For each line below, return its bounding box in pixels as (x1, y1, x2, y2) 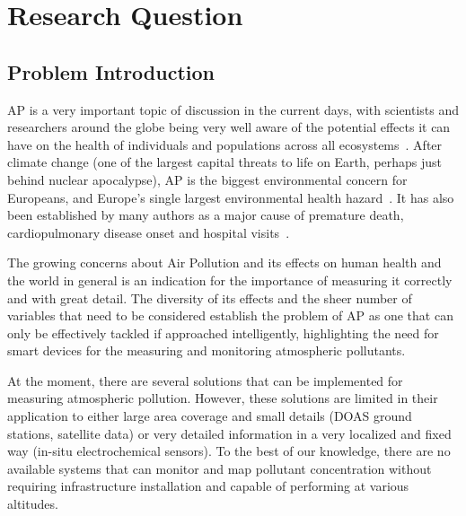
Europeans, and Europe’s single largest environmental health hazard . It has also (7, 188, 454, 206)
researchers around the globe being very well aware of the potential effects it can (7, 118, 451, 136)
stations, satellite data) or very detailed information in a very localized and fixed (7, 424, 452, 442)
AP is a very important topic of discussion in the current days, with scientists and (7, 100, 460, 118)
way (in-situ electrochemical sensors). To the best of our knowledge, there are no (7, 442, 451, 460)
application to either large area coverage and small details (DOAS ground (7, 407, 412, 425)
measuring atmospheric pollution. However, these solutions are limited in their (7, 389, 438, 407)
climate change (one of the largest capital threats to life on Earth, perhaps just (7, 153, 443, 171)
